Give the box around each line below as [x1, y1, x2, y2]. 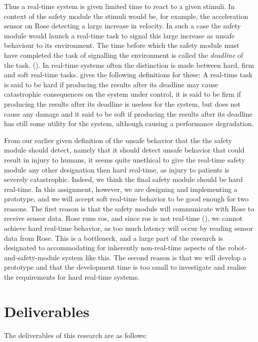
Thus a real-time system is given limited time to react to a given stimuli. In [4, 1, 235, 11]
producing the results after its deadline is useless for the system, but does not [4, 98, 241, 109]
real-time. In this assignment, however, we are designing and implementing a [4, 183, 238, 194]
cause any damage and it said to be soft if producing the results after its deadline [4, 108, 253, 119]
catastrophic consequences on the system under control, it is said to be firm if [4, 89, 241, 99]
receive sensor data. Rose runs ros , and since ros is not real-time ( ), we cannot [4, 213, 243, 223]
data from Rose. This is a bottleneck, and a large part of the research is [4, 232, 223, 243]
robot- [228, 242, 247, 253]
